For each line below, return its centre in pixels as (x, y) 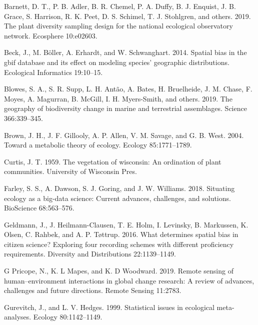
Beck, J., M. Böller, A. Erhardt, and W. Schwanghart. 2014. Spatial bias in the (125, 52)
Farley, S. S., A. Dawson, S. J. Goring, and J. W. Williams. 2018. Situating (119, 188)
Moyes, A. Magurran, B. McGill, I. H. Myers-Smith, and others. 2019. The (118, 98)
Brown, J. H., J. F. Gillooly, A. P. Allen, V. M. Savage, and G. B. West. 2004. (124, 135)
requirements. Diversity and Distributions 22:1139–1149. (90, 254)
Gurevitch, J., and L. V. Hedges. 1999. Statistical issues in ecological (109, 307)
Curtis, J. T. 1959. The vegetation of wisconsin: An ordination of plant (113, 161)
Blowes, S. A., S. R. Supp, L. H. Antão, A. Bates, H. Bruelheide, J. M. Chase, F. (128, 89)
